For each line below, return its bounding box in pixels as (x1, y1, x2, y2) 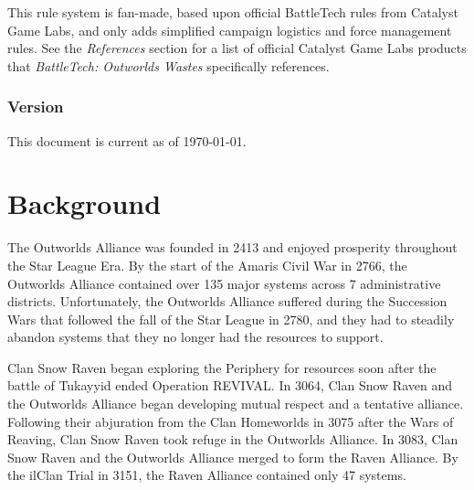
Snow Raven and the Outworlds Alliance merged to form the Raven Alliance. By (7, 447, 458, 466)
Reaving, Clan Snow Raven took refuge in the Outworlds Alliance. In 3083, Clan (7, 430, 458, 449)
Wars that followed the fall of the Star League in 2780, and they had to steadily (7, 309, 455, 328)
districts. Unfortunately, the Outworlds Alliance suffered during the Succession (7, 292, 448, 311)
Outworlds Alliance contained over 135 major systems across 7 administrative (7, 273, 441, 293)
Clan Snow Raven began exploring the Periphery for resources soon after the (7, 357, 437, 377)
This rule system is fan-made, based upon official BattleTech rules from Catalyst (7, 3, 458, 21)
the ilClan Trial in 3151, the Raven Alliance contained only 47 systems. (7, 465, 406, 485)
